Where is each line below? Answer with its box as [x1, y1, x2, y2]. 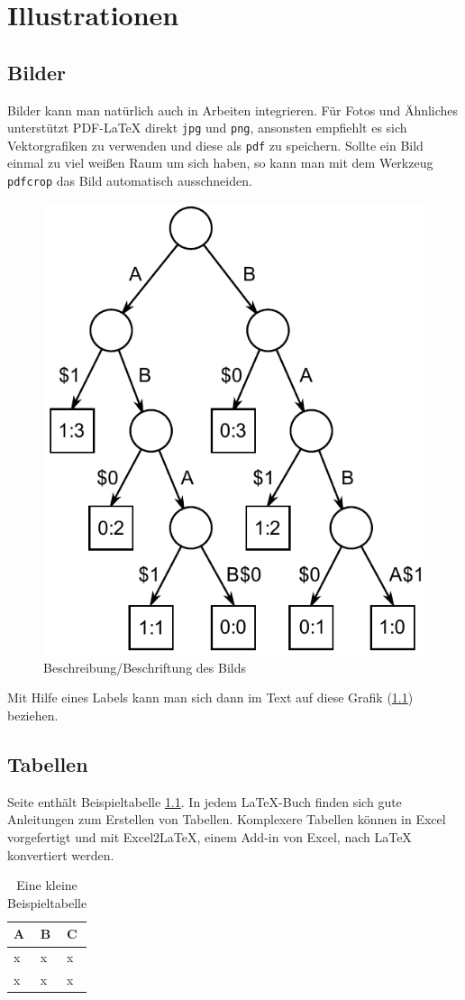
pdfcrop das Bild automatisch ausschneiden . [7, 171, 252, 190]
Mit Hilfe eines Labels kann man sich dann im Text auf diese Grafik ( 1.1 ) [7, 688, 414, 707]
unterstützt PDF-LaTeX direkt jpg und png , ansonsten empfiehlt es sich [7, 118, 407, 137]
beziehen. [7, 706, 59, 725]
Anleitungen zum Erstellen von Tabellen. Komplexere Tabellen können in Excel [7, 810, 446, 829]
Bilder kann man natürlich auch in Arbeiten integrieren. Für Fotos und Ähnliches [7, 100, 459, 119]
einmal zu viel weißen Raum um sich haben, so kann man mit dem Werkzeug [7, 153, 433, 172]
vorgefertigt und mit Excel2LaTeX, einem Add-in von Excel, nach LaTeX [7, 828, 412, 847]
